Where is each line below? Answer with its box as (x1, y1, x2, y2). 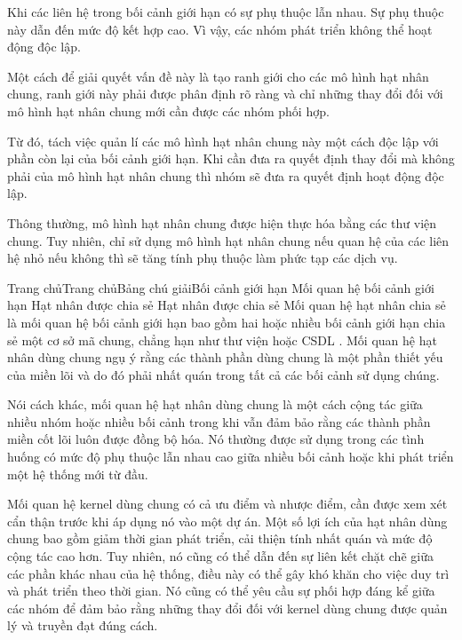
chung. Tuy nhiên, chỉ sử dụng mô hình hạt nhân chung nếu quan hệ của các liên (7, 231, 450, 249)
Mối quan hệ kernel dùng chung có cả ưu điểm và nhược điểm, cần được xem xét (7, 494, 448, 513)
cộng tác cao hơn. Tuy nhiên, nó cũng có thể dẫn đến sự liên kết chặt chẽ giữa (7, 547, 434, 565)
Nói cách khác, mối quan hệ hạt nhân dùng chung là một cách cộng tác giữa (7, 395, 423, 414)
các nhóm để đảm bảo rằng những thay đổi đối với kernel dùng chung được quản (7, 598, 448, 617)
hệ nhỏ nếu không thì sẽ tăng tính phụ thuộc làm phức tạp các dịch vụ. (7, 249, 398, 267)
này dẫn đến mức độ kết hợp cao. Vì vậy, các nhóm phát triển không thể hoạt (7, 20, 433, 38)
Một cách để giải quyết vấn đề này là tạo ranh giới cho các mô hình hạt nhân (7, 67, 429, 85)
